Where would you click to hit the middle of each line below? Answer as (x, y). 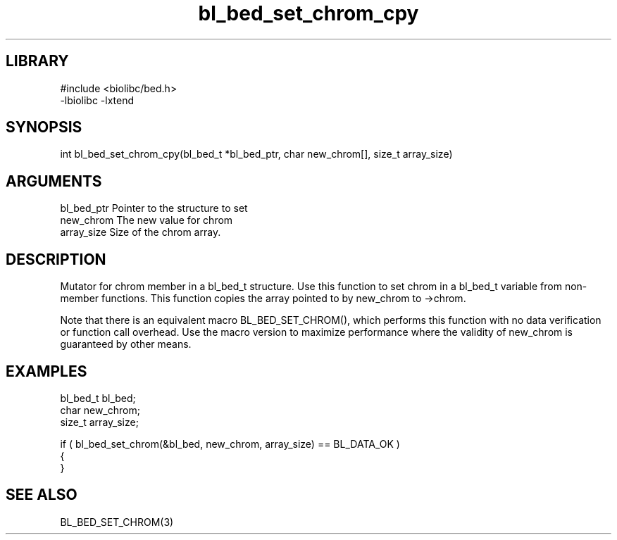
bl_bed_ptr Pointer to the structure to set (154, 208)
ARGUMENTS (54, 181)
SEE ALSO (42, 495)
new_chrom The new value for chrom (147, 220)
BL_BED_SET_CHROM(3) (117, 522)
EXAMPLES (46, 371)
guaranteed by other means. (126, 344)
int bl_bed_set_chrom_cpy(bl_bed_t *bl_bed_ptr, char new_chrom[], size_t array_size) (256, 154)
